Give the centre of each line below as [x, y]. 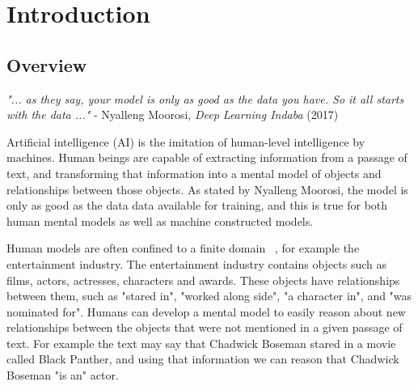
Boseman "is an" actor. [63, 375]
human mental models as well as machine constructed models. [160, 221]
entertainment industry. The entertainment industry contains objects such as [197, 263]
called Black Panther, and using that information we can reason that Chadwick [203, 359]
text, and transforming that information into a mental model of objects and [194, 173]
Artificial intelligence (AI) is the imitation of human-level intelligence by [186, 141]
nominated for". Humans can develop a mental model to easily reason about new [206, 311]
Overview [47, 64]
